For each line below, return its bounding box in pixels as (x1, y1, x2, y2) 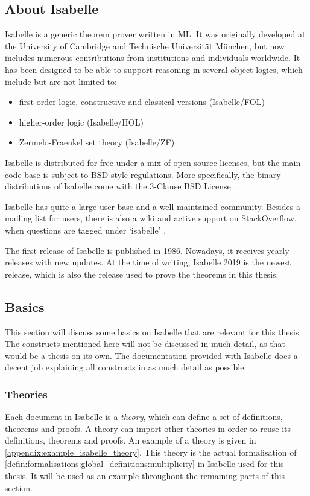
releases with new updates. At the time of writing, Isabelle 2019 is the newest (5, 256, 291, 269)
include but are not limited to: (5, 75, 117, 87)
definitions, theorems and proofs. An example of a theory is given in (5, 434, 256, 447)
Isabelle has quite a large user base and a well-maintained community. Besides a (5, 200, 300, 212)
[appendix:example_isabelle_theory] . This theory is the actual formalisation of (5, 445, 297, 458)
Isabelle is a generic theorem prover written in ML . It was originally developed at (5, 28, 306, 40)
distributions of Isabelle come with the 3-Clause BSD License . (5, 180, 236, 192)
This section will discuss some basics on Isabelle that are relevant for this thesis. (5, 325, 302, 338)
